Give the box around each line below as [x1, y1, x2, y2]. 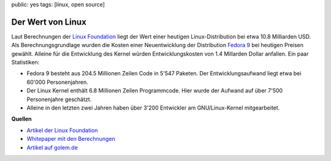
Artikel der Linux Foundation [26, 126, 98, 134]
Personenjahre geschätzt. [26, 95, 92, 103]
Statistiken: [11, 59, 40, 66]
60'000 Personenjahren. [26, 78, 88, 86]
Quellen [11, 115, 32, 122]
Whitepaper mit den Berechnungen [26, 135, 116, 143]
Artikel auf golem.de [26, 144, 78, 151]
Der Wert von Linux [11, 17, 87, 27]
